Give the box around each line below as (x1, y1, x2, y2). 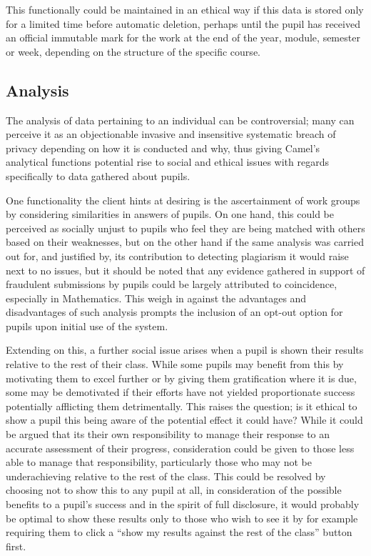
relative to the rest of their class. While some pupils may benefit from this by (6, 357, 344, 372)
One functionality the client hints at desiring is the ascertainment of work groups (6, 192, 360, 207)
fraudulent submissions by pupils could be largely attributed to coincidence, (6, 277, 337, 292)
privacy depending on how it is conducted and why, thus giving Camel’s (6, 140, 320, 155)
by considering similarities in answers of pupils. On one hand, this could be (6, 207, 334, 222)
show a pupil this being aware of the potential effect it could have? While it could (6, 412, 363, 427)
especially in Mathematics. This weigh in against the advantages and (6, 290, 307, 305)
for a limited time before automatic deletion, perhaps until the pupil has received (6, 16, 360, 31)
